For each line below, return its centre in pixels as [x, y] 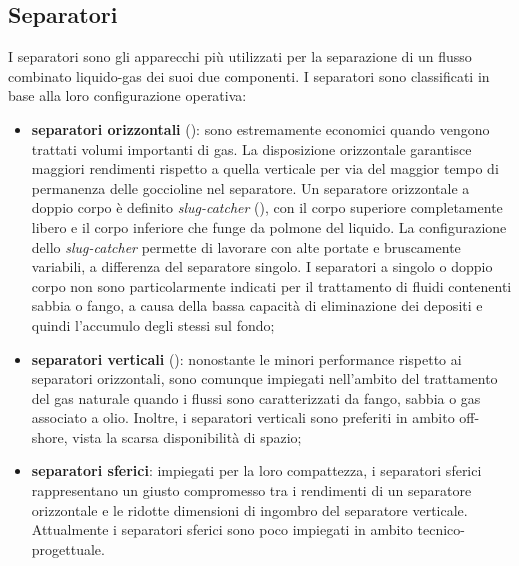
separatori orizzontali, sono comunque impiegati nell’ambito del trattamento [264, 378]
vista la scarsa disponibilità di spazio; [187, 436]
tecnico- [441, 529]
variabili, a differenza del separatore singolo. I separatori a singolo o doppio [262, 266]
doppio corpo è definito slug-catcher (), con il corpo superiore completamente [267, 207]
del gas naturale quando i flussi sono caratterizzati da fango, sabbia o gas [256, 397]
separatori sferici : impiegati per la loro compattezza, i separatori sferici [256, 470]
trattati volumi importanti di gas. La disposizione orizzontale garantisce [251, 148]
